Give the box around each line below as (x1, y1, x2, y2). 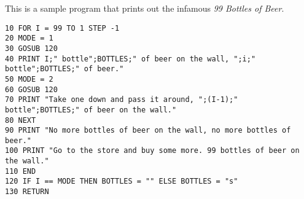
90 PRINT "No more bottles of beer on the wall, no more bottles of (5, 126, 291, 135)
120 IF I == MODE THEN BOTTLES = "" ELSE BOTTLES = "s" (5, 177, 238, 186)
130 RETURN (5, 187, 49, 197)
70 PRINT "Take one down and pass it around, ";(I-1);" (5, 95, 238, 104)
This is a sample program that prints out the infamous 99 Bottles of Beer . (5, 2, 284, 14)
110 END (5, 166, 36, 176)
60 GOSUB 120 (5, 85, 58, 94)
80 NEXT (5, 115, 36, 125)
